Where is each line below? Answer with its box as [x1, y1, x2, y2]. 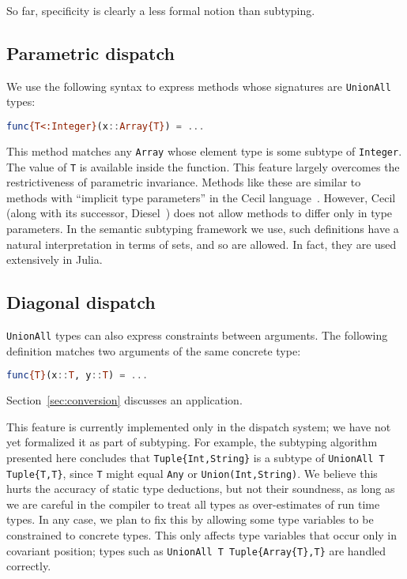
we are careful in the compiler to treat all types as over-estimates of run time [6, 495, 380, 512]
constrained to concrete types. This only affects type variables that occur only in [6, 527, 398, 543]
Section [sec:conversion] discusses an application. [6, 392, 243, 408]
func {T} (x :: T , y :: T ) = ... [6, 370, 149, 382]
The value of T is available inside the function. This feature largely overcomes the [6, 158, 400, 175]
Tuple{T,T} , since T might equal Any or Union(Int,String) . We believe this [6, 464, 378, 481]
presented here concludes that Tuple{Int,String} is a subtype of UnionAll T [6, 449, 385, 465]
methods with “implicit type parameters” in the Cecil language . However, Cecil [6, 189, 396, 205]
